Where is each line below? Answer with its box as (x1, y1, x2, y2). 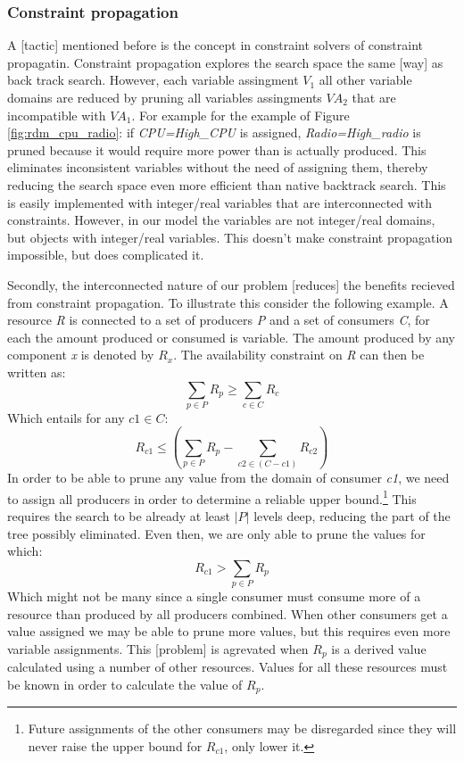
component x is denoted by (7, 345, 154, 364)
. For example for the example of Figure (131, 105, 350, 124)
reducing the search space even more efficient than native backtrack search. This (7, 175, 446, 194)
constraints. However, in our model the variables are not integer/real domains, (7, 211, 435, 229)
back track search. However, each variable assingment (7, 70, 299, 89)
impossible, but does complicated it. (7, 245, 204, 264)
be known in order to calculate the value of (7, 674, 243, 693)
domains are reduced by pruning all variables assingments (7, 88, 322, 106)
